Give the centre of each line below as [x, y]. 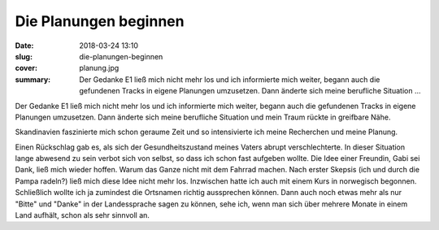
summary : [33, 79]
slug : [24, 56]
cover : [26, 68]
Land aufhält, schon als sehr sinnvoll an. [83, 215]
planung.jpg [99, 68]
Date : [24, 46]
